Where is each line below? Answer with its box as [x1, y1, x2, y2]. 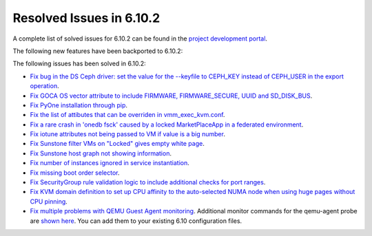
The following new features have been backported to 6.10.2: [12, 47, 183, 55]
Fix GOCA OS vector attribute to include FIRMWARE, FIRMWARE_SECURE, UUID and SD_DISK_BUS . [30, 92, 313, 100]
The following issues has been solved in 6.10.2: [12, 59, 146, 68]
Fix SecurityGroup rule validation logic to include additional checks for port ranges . [30, 178, 266, 186]
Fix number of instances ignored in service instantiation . [30, 159, 189, 167]
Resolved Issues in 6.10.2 [12, 10, 161, 25]
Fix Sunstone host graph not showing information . [30, 149, 172, 158]
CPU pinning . [30, 197, 68, 206]
